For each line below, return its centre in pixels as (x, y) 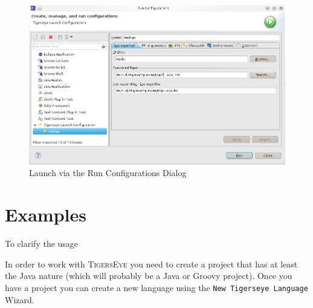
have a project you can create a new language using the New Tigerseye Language (156, 287)
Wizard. (20, 299)
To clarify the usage (42, 244)
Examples (46, 215)
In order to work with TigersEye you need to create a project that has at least (151, 264)
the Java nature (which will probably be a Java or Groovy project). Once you (149, 276)
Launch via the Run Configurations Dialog (108, 173)
